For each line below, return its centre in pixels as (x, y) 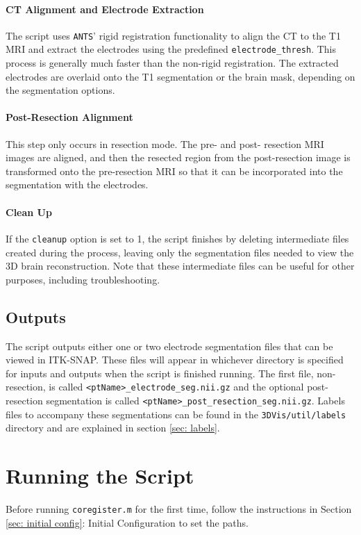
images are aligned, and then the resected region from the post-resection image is (178, 157)
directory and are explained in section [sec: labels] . (113, 428)
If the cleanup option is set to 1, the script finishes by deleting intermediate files (177, 238)
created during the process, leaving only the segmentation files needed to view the (180, 252)
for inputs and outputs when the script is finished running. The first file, (160, 373)
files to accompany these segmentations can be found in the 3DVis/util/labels (176, 414)
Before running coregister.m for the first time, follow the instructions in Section (179, 508)
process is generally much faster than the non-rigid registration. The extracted (172, 63)
